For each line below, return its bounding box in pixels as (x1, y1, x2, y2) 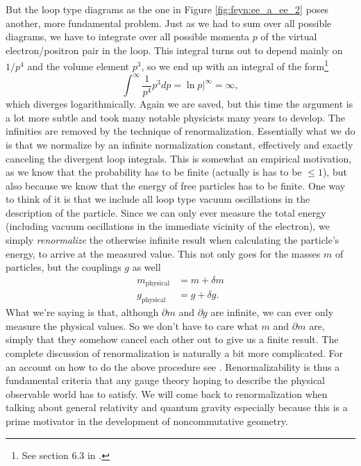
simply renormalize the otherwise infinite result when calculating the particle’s (6, 233, 339, 247)
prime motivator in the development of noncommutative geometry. (6, 413, 288, 428)
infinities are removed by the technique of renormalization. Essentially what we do (6, 124, 355, 138)
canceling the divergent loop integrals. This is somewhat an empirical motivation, (6, 151, 352, 165)
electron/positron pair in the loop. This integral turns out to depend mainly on (6, 42, 343, 57)
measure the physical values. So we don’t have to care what (6, 318, 258, 333)
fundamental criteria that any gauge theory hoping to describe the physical (6, 373, 326, 388)
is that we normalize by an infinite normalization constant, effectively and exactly (6, 137, 353, 151)
